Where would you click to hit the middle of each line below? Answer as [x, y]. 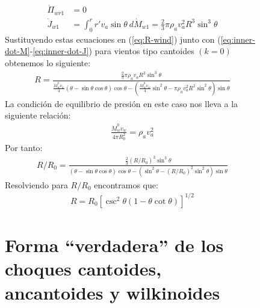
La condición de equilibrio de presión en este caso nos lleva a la [122, 103]
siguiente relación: [38, 115]
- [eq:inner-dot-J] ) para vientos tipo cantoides [112, 51]
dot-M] [17, 51]
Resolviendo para [36, 184]
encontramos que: [126, 184]
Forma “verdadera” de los [114, 245]
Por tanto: [24, 148]
